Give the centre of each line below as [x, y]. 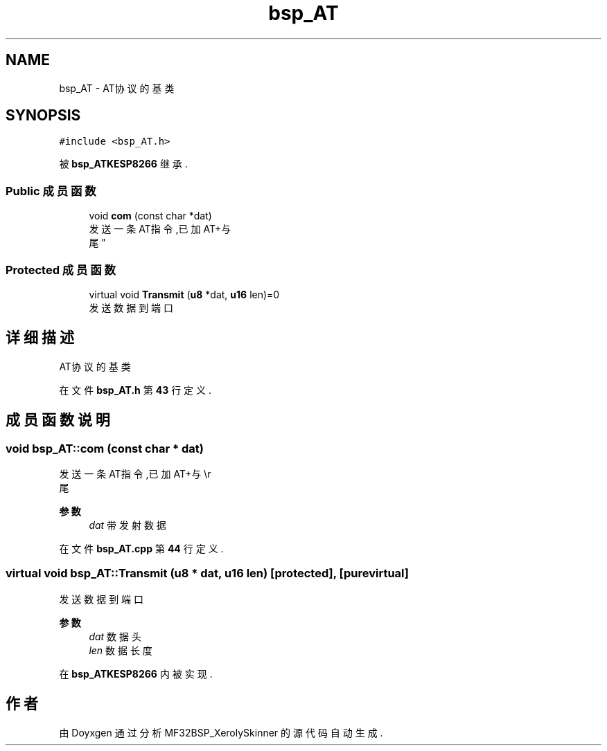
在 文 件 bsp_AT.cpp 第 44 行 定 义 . [141, 549]
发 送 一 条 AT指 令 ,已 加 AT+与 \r [135, 474]
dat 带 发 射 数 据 [127, 525]
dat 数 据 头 [115, 636]
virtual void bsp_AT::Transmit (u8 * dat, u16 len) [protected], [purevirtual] [208, 573]
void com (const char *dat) [150, 216]
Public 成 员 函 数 [51, 191]
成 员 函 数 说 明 [58, 420]
